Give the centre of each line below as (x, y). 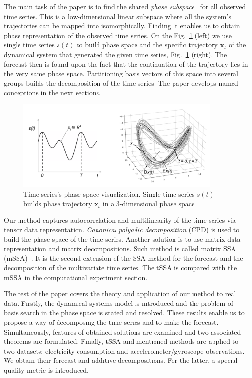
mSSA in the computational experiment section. (76, 277)
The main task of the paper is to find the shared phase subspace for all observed (125, 6)
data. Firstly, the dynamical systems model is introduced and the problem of (119, 303)
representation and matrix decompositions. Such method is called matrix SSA (120, 248)
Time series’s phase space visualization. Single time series (109, 194)
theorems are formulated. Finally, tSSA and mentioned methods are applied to (121, 341)
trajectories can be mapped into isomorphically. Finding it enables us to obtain (122, 26)
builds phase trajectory (58, 203)
